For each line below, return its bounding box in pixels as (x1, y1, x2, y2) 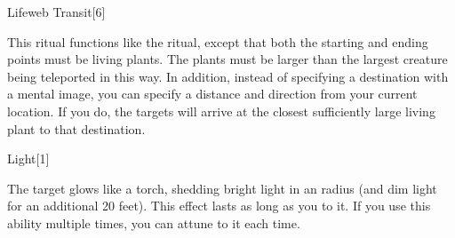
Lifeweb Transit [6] (7, 3, 106, 20)
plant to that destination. (7, 119, 146, 138)
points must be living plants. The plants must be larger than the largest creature (7, 50, 448, 68)
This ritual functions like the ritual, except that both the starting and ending (7, 32, 428, 51)
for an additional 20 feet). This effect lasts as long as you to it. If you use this (7, 196, 431, 215)
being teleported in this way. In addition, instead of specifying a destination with (7, 67, 449, 85)
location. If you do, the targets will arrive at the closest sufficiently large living (7, 101, 435, 120)
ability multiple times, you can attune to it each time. (7, 213, 300, 232)
